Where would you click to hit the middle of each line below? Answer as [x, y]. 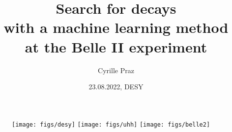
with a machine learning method [116, 27]
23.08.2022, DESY [116, 87]
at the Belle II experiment [116, 46]
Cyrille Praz [116, 70]
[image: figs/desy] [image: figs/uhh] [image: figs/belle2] [111, 124]
